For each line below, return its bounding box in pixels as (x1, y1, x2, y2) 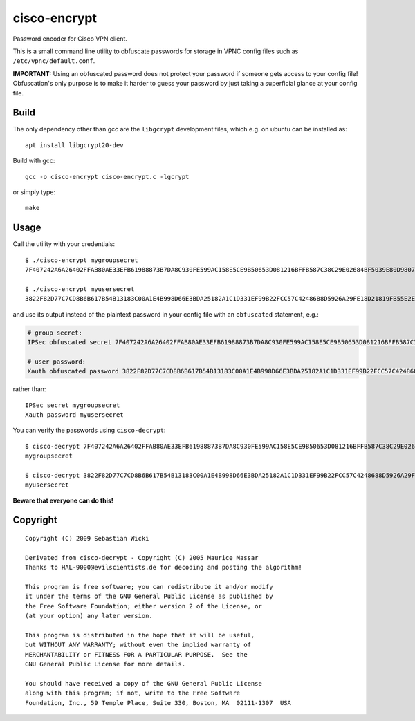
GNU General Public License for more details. (25, 660, 186, 668)
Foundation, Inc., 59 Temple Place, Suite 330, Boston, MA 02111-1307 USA (25, 699, 292, 706)
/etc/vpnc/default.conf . (12, 57, 95, 65)
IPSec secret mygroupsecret (25, 401, 120, 409)
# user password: (27, 357, 86, 366)
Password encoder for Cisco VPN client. (12, 35, 128, 43)
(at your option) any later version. (25, 612, 154, 620)
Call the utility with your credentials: (12, 240, 116, 248)
